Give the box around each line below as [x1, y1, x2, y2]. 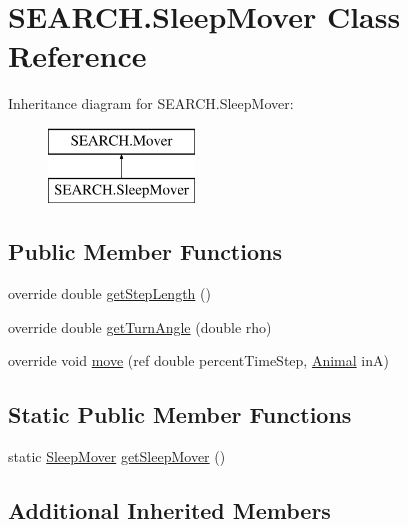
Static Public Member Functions [8, 399, 352, 430]
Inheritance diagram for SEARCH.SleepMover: [8, 93, 294, 114]
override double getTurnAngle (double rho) [8, 316, 272, 337]
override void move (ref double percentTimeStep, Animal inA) [8, 350, 389, 371]
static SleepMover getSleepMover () [8, 446, 226, 467]
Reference [8, 35, 147, 76]
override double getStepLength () [8, 283, 211, 304]
